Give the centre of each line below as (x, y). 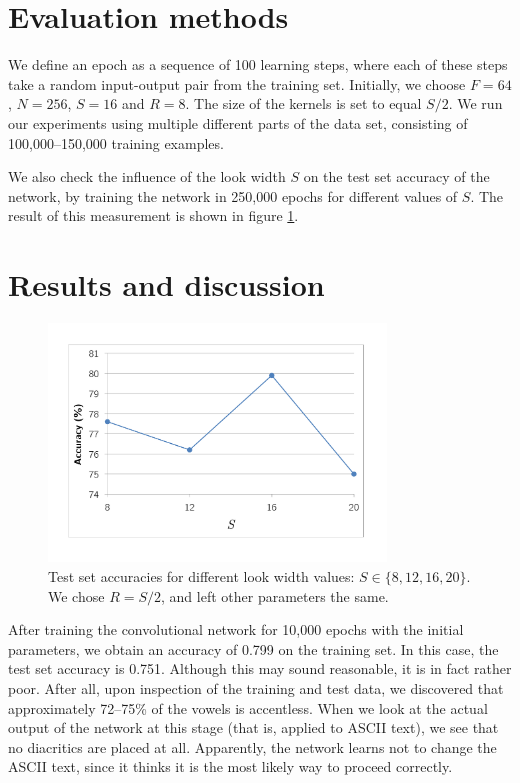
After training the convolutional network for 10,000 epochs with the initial (236, 629)
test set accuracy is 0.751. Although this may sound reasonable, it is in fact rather (260, 668)
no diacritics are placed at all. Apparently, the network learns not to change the (252, 746)
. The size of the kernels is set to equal (303, 103)
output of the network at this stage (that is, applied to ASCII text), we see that (253, 727)
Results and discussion (166, 284)
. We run (475, 103)
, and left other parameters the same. (275, 595)
